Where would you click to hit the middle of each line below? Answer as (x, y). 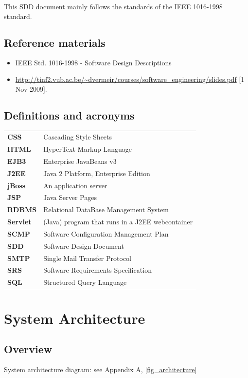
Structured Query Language (85, 282)
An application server (75, 185)
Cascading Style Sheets (78, 137)
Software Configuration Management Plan (106, 233)
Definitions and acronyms (69, 115)
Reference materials (55, 42)
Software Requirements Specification (97, 270)
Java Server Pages (70, 197)
